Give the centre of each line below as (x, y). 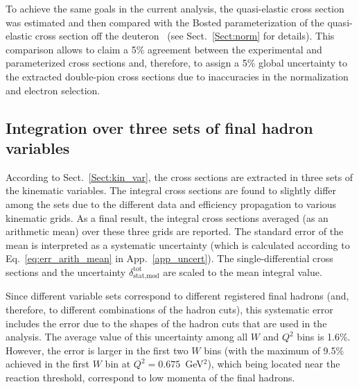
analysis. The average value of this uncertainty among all (127, 337)
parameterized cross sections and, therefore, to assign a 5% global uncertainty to (176, 63)
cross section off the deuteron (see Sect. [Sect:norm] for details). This (185, 36)
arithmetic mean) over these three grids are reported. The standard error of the (175, 231)
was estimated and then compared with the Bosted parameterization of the (165, 22)
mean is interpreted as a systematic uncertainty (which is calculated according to (178, 244)
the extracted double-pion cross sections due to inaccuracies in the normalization (177, 76)
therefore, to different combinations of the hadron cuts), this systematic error (169, 309)
